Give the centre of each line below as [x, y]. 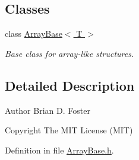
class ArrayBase [34, 33]
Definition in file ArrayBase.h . [59, 150]
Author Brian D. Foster [48, 110]
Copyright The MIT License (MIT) [69, 130]
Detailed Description [70, 85]
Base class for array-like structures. [69, 53]
